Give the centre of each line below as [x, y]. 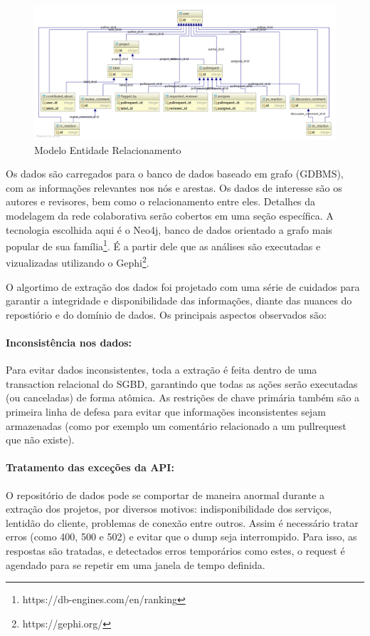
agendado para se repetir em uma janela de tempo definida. [136, 564]
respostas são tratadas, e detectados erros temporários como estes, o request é [175, 550]
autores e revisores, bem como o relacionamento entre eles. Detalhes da [161, 201]
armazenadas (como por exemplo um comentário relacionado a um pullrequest [176, 425]
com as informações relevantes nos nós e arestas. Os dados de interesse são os [174, 187]
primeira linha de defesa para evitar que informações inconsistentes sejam [166, 411]
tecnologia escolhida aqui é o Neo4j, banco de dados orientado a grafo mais [169, 229]
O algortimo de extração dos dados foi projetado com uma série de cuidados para [183, 286]
